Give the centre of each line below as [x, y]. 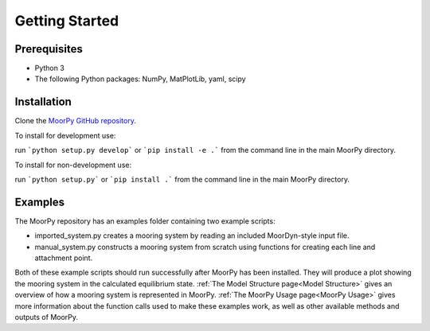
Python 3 [50, 68]
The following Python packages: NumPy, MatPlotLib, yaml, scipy [140, 79]
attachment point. [64, 258]
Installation [43, 102]
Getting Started [67, 21]
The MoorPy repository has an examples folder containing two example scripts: [145, 221]
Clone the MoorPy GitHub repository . [76, 121]
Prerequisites [49, 49]
